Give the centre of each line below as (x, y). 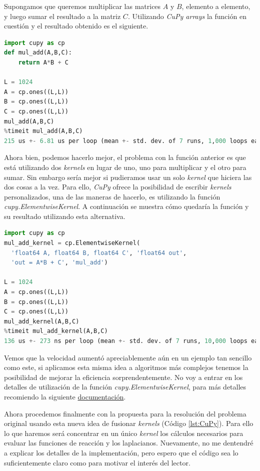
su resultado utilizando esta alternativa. (65, 216)
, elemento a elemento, (216, 6)
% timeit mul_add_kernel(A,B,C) (56, 331)
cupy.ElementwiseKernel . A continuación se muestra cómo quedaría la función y (126, 206)
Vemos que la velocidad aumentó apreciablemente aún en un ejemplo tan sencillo (128, 357)
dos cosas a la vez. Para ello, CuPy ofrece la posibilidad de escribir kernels (118, 187)
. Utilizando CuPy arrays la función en (187, 16)
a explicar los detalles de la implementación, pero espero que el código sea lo (121, 452)
